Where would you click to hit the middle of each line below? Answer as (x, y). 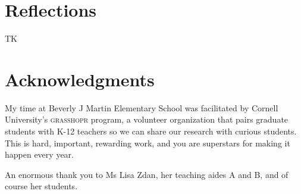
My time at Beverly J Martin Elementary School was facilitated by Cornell (142, 107)
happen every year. (39, 154)
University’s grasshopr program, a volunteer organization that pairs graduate (147, 119)
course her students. (41, 186)
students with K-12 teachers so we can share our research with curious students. (151, 131)
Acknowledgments (80, 79)
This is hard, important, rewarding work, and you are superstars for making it (148, 143)
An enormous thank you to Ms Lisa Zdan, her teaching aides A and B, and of (147, 174)
